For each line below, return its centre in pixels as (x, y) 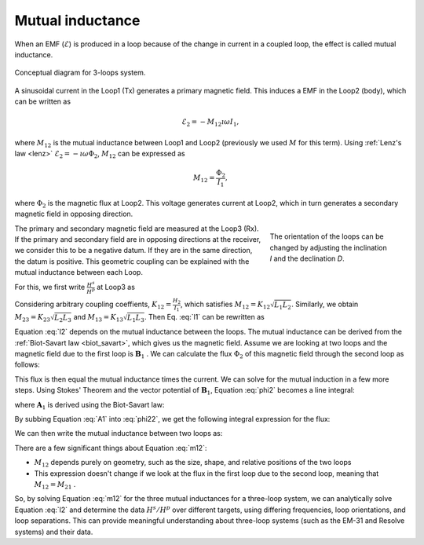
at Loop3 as (116, 287)
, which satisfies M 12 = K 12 (226, 305)
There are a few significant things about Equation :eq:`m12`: (111, 448)
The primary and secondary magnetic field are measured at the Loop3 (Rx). (137, 229)
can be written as (42, 101)
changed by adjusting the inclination (329, 247)
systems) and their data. (54, 532)
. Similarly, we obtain (325, 304)
